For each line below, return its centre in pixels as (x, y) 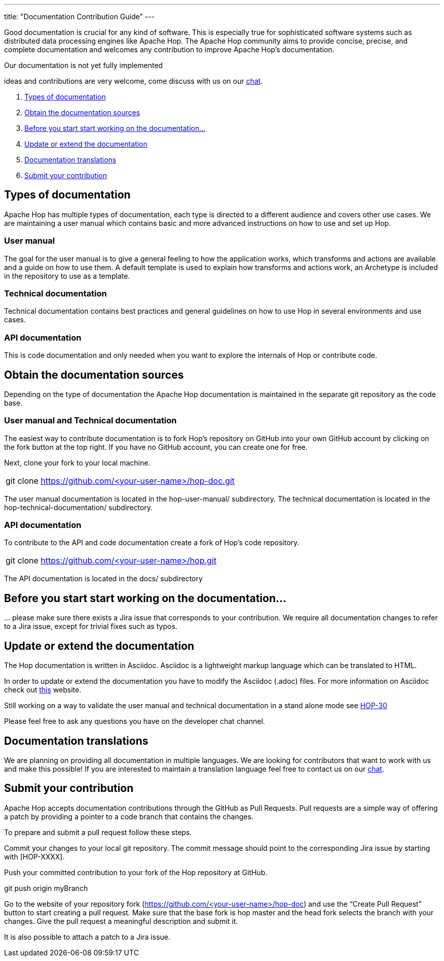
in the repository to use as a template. (67, 276)
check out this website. (43, 690)
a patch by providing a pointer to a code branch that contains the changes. (129, 816)
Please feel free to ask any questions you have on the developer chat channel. (135, 721)
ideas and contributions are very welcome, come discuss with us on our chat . (134, 81)
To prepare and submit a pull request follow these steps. (98, 832)
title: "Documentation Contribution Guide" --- (80, 16)
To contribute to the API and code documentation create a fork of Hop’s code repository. (152, 543)
